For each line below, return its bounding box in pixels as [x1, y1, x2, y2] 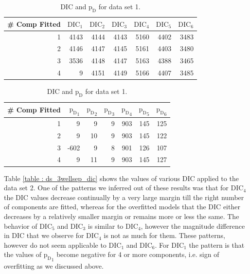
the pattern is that [189, 239, 245, 250]
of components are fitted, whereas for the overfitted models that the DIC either [4, 201, 240, 212]
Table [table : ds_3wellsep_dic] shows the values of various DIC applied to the [4, 173, 239, 183]
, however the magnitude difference [141, 220, 245, 231]
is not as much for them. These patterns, [104, 230, 225, 240]
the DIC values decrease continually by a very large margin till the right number [4, 192, 244, 202]
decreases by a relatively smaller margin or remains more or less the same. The [4, 211, 239, 221]
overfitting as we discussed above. [4, 260, 104, 271]
